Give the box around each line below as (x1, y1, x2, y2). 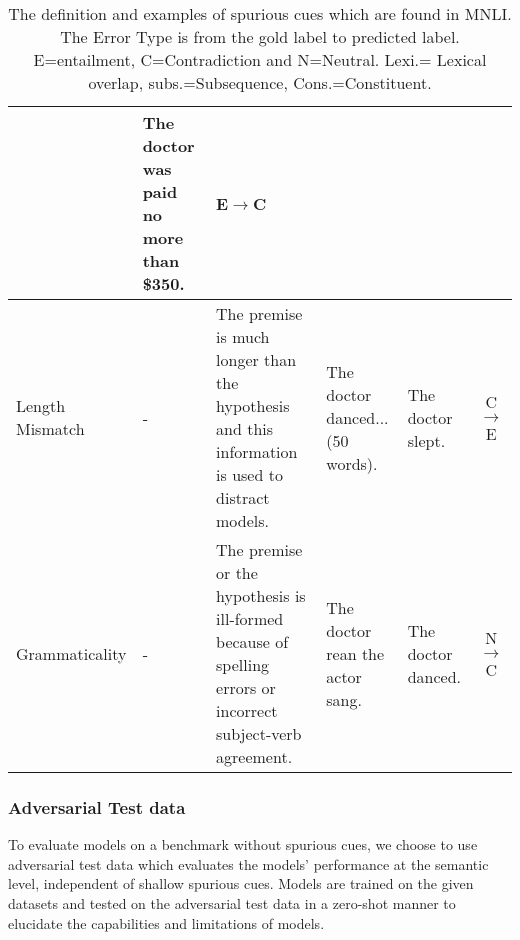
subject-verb (216, 722, 302, 745)
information (216, 440, 298, 463)
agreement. (216, 745, 293, 768)
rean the (326, 641, 385, 665)
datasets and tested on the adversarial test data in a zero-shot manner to (8, 893, 456, 913)
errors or (216, 676, 276, 699)
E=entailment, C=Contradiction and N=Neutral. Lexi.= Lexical (33, 48, 487, 71)
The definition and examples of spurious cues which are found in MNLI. (8, 2, 512, 25)
